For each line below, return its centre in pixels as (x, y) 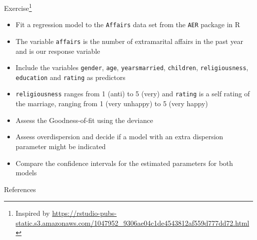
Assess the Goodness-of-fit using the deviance (84, 120)
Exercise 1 (18, 7)
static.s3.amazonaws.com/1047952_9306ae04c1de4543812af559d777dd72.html (132, 222)
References (20, 189)
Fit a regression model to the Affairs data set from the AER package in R (128, 24)
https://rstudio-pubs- (85, 213)
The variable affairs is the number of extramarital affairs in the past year (129, 41)
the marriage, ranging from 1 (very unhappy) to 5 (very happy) (112, 103)
